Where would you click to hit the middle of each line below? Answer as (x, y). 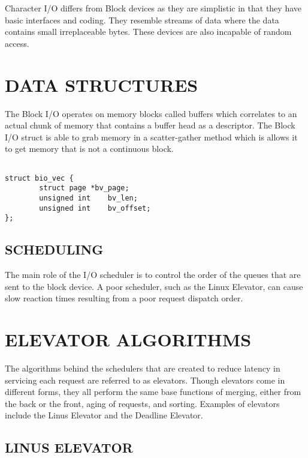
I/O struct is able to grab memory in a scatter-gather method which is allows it (151, 137)
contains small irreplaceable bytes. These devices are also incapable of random (148, 32)
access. (17, 43)
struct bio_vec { (39, 178)
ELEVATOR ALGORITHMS (128, 339)
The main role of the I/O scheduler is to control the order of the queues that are (153, 275)
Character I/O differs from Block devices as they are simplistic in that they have (153, 8)
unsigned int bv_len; (88, 198)
